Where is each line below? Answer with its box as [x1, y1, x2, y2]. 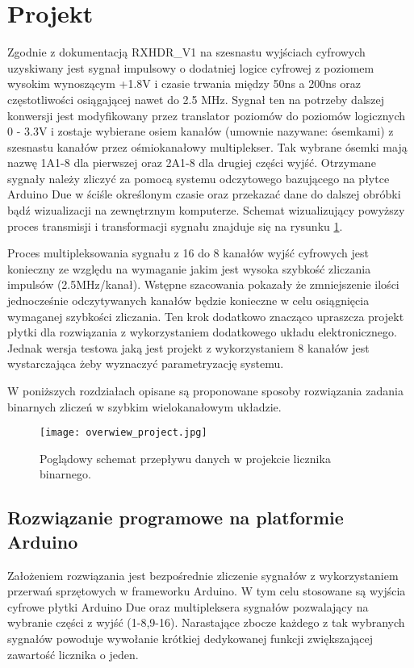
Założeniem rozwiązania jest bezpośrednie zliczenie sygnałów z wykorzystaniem [7, 566, 399, 583]
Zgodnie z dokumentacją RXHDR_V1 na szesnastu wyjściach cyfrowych [7, 44, 366, 61]
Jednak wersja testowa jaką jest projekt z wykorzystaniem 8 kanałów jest [7, 339, 370, 356]
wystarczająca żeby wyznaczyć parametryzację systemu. [7, 355, 284, 372]
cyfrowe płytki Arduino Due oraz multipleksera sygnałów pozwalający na [7, 598, 369, 615]
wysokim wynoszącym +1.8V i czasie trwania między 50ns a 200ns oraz [7, 75, 361, 92]
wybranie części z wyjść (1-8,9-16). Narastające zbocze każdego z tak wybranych [7, 614, 405, 631]
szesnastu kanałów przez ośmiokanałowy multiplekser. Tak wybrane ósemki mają [7, 138, 408, 155]
